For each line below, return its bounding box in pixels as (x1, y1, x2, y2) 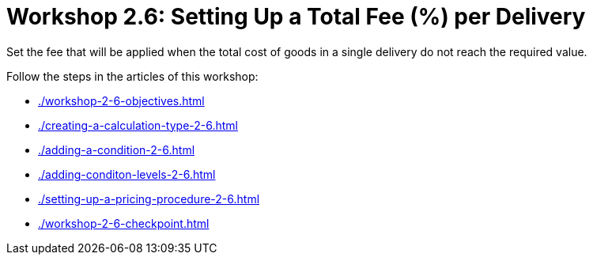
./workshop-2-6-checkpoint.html (38, 216, 210, 230)
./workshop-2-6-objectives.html (38, 93, 205, 108)
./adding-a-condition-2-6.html (38, 142, 195, 157)
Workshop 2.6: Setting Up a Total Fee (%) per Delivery (6, 3, 586, 30)
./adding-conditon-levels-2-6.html (38, 167, 216, 181)
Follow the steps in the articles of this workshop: (6, 69, 259, 83)
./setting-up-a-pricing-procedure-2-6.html (38, 191, 260, 206)
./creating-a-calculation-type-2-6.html (38, 118, 238, 132)
